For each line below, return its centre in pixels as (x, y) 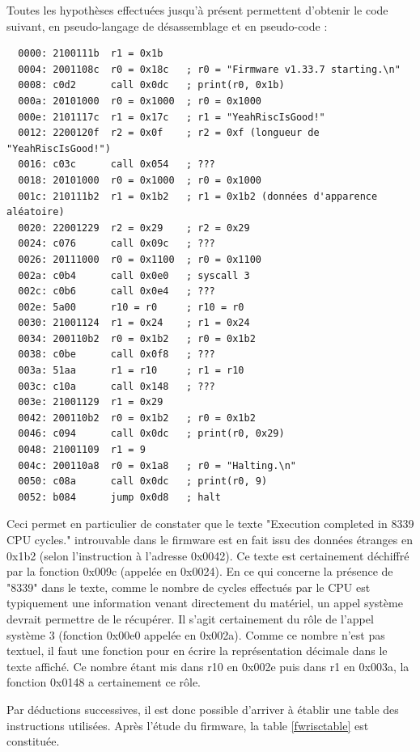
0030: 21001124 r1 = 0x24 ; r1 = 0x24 (134, 323)
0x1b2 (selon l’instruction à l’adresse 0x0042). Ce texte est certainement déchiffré (208, 555)
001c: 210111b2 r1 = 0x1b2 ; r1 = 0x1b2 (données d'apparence (198, 196)
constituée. (33, 741)
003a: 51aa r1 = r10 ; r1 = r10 (131, 371)
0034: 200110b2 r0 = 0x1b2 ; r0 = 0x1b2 (137, 338)
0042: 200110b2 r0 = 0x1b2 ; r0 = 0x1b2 (137, 418)
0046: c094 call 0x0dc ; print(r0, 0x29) (151, 434)
